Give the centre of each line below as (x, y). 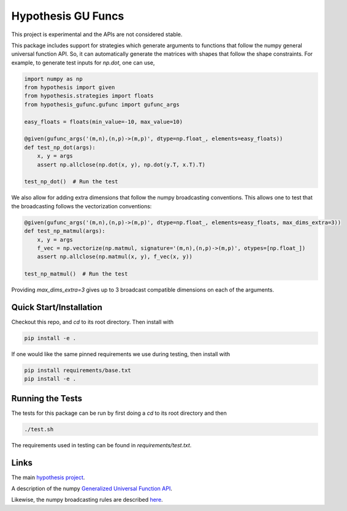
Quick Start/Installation (57, 307)
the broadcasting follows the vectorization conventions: (82, 206)
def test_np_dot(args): (60, 147)
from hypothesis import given (70, 88)
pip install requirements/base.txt (78, 370)
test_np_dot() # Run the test (71, 182)
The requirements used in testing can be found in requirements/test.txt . (101, 445)
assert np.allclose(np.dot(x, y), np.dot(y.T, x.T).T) (121, 165)
